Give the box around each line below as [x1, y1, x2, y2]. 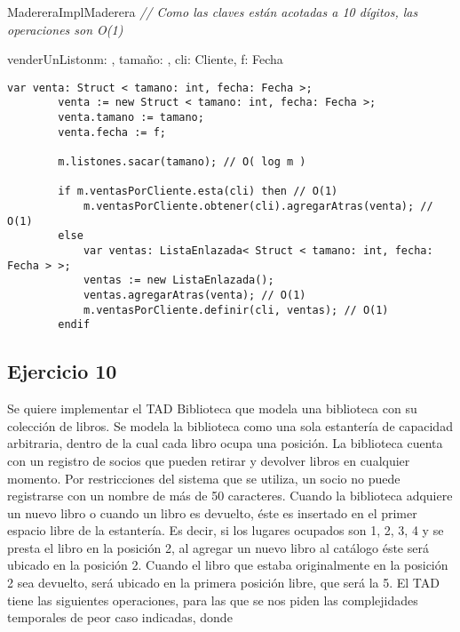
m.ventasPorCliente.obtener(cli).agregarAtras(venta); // [83, 200, 433, 213]
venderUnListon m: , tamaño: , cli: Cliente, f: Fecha [7, 50, 283, 68]
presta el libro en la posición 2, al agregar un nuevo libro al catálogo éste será [7, 538, 429, 556]
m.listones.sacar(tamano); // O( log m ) [58, 156, 306, 169]
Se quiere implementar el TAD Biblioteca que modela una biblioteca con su [7, 399, 417, 418]
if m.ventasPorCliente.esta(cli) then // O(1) [58, 185, 338, 198]
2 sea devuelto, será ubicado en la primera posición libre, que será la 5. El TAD [7, 573, 440, 592]
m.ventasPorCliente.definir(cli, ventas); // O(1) [83, 303, 389, 316]
